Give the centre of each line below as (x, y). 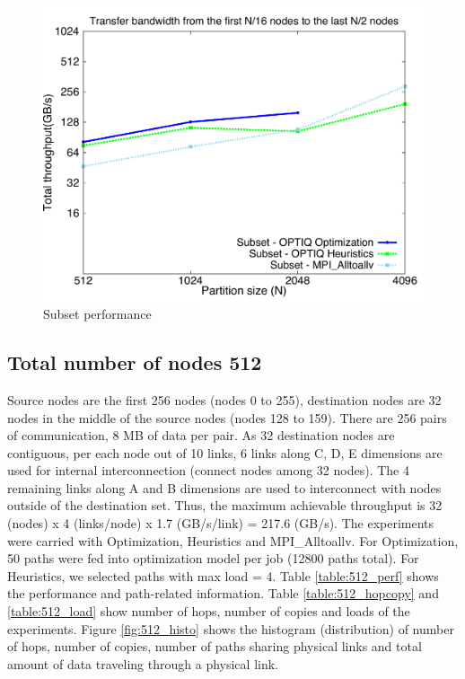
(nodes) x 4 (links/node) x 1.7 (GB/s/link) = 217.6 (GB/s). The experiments (221, 523)
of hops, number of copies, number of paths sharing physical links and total (215, 646)
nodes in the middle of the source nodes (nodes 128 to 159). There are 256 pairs (227, 417)
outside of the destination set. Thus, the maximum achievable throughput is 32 (225, 505)
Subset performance (97, 314)
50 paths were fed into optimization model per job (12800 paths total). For (213, 558)
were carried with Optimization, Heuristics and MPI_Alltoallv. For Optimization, (233, 540)
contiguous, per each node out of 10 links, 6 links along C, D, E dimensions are (225, 452)
